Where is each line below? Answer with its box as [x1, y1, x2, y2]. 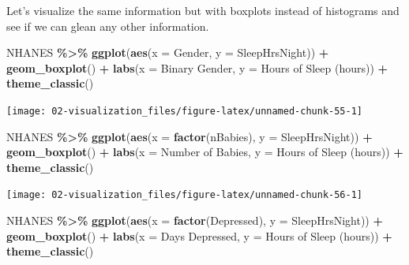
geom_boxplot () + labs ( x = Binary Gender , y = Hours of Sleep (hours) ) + [6, 59, 388, 76]
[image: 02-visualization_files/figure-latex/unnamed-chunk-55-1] [6, 105, 363, 117]
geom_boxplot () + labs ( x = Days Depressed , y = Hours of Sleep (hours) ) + [6, 227, 392, 244]
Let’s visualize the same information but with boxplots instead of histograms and [6, 2, 400, 18]
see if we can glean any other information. [6, 17, 209, 34]
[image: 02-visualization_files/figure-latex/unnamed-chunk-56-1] [6, 189, 363, 201]
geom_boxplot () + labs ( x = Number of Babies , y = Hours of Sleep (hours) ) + [6, 144, 403, 160]
